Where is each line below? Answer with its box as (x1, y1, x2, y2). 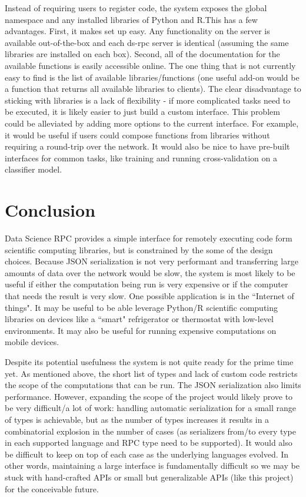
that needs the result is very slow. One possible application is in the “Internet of (5, 290, 294, 301)
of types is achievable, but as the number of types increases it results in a (5, 413, 270, 425)
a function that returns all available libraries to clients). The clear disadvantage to (5, 82, 301, 95)
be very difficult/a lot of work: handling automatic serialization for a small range (5, 402, 297, 414)
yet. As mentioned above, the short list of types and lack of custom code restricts (5, 367, 298, 379)
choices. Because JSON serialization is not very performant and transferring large (5, 255, 298, 267)
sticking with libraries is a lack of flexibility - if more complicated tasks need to (5, 94, 291, 106)
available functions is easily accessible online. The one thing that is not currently (5, 59, 296, 71)
